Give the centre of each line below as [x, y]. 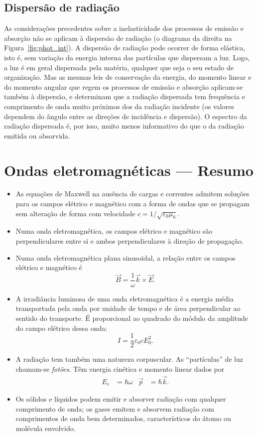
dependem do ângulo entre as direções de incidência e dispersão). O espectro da [126, 116]
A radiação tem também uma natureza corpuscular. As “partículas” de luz [129, 359]
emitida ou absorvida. [37, 135]
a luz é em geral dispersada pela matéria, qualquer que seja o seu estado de [119, 67]
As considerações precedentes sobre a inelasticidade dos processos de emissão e [124, 28]
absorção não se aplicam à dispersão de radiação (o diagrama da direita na [118, 38]
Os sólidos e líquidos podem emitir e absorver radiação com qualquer [121, 399]
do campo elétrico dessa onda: [62, 328]
